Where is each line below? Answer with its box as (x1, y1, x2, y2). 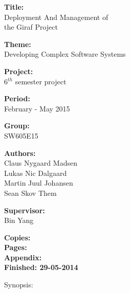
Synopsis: (4, 279, 33, 290)
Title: (4, 2, 24, 12)
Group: (4, 120, 30, 131)
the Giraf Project (4, 21, 58, 32)
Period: (4, 93, 30, 104)
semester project (15, 76, 67, 86)
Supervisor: (4, 205, 45, 215)
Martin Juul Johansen (4, 177, 73, 188)
